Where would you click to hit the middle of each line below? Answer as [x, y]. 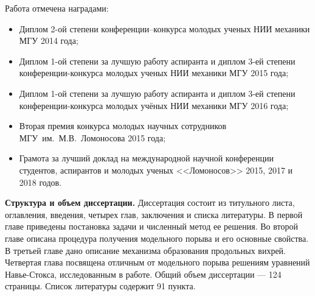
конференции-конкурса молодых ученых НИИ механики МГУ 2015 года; [154, 73]
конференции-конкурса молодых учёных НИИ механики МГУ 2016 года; [154, 105]
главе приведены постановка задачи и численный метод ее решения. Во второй [151, 226]
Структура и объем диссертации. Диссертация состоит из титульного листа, [150, 203]
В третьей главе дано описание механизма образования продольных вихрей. [145, 250]
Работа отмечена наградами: [57, 8]
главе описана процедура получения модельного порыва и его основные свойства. [157, 238]
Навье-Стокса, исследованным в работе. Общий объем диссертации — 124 [143, 274]
